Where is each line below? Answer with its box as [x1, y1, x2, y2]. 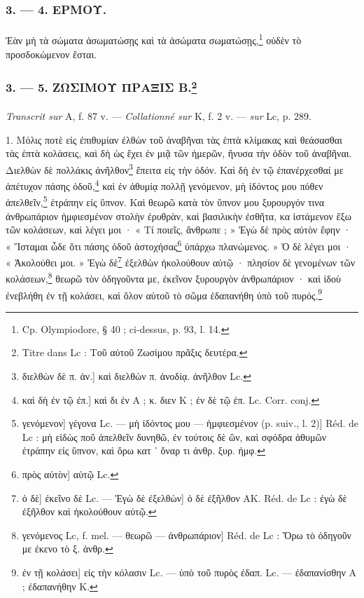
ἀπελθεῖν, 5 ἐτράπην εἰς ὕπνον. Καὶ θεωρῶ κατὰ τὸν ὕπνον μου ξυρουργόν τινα [6, 193, 324, 210]
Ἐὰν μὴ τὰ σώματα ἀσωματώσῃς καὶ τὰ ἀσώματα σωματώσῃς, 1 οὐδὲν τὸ [6, 31, 302, 48]
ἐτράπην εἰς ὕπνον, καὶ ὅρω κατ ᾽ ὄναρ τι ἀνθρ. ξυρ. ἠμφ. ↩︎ [22, 443, 266, 458]
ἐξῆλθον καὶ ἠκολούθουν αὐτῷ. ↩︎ [22, 504, 157, 519]
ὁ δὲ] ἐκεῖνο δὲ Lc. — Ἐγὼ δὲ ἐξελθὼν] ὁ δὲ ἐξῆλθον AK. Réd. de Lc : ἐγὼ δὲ [22, 490, 347, 505]
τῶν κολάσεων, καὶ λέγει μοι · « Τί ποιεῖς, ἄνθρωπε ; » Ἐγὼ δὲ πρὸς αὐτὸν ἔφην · [6, 222, 351, 237]
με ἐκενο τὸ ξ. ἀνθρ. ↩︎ [22, 541, 113, 556]
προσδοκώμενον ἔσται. [6, 46, 97, 61]
